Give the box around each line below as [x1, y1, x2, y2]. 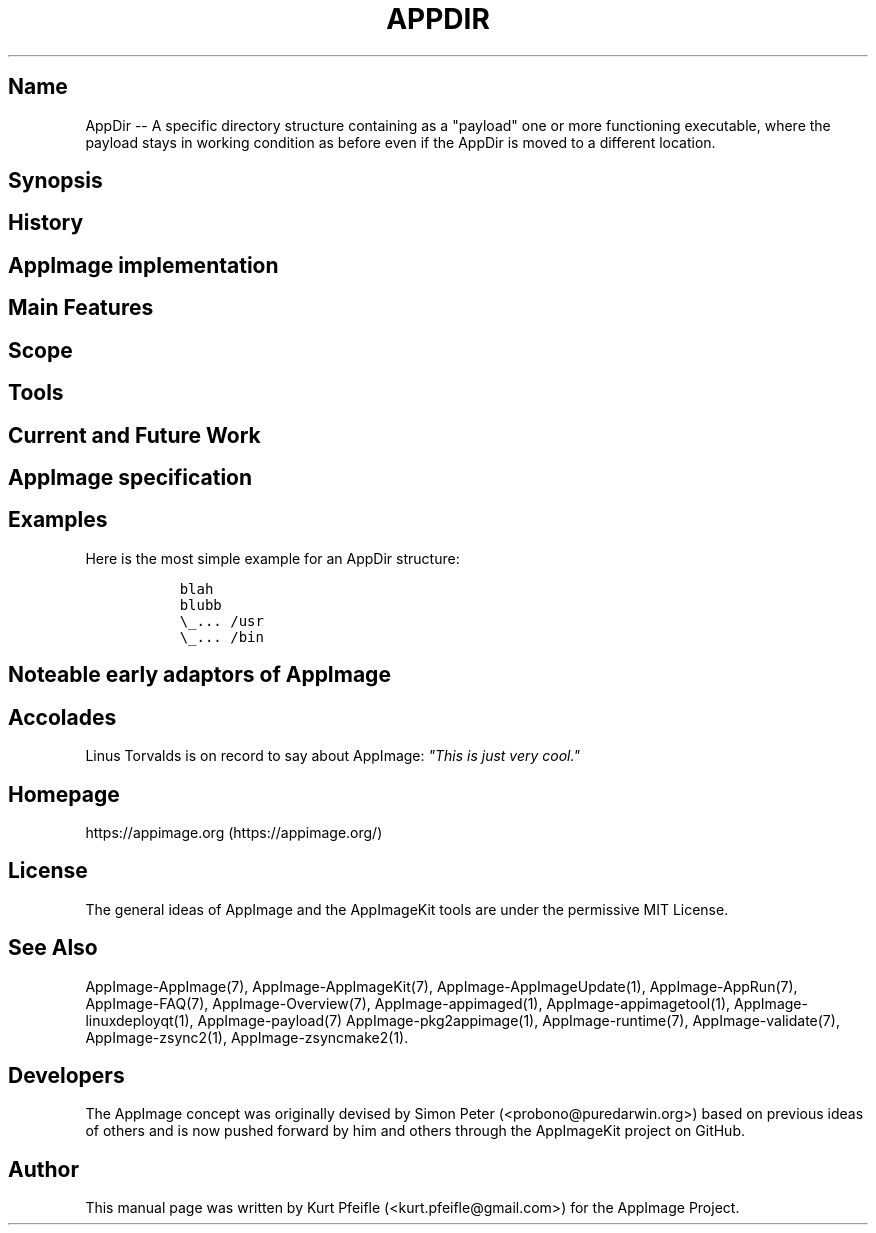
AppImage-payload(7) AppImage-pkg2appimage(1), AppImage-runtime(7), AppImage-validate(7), [197, 1011, 840, 1029]
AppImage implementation [8, 252, 279, 278]
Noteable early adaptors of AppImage [8, 662, 391, 688]
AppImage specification [8, 464, 253, 490]
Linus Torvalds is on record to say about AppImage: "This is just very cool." [85, 747, 580, 765]
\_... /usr [179, 612, 264, 629]
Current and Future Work [8, 422, 261, 448]
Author [8, 1156, 79, 1182]
